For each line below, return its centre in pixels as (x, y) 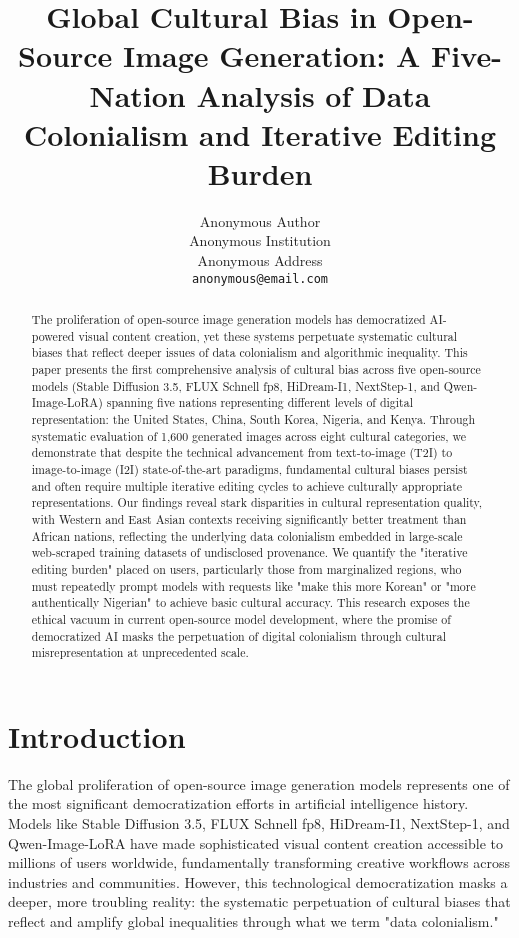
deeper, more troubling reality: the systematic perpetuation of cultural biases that (259, 901)
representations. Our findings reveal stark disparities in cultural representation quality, (257, 502)
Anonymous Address (260, 260)
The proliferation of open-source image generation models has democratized (228, 319)
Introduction (97, 735)
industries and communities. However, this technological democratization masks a (258, 881)
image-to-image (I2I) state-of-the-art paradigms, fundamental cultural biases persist (249, 469)
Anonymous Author (260, 220)
